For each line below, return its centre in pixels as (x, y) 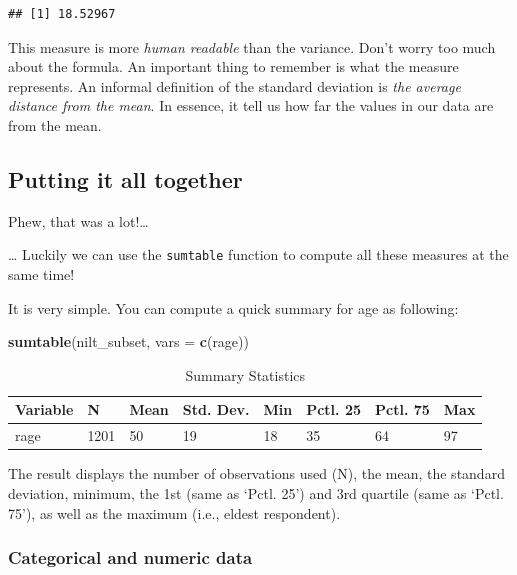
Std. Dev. (216, 409)
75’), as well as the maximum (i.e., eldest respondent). (174, 512)
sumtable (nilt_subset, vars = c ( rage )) (128, 341)
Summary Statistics (245, 374)
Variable (44, 409)
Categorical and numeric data (130, 557)
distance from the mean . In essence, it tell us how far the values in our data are (251, 105)
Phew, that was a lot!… (78, 220)
